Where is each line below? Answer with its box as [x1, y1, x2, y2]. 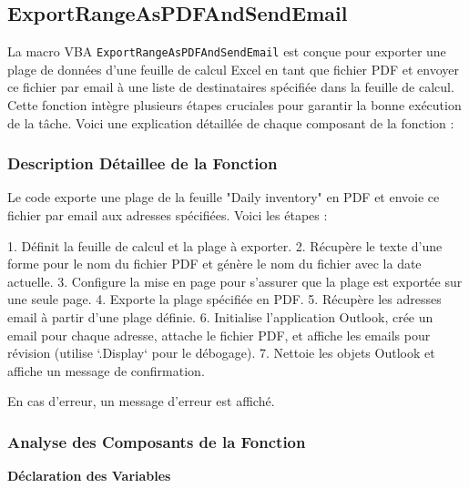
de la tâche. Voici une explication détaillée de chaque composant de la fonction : [7, 113, 454, 132]
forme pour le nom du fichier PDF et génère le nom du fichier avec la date [7, 254, 422, 273]
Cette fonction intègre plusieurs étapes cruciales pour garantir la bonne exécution [7, 96, 462, 115]
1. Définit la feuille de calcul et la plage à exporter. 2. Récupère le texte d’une [7, 236, 443, 255]
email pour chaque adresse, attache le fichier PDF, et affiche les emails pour [7, 325, 431, 344]
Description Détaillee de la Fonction [7, 152, 278, 175]
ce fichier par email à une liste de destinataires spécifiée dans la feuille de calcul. [7, 77, 454, 97]
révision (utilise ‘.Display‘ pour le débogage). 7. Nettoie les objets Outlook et [7, 343, 435, 362]
